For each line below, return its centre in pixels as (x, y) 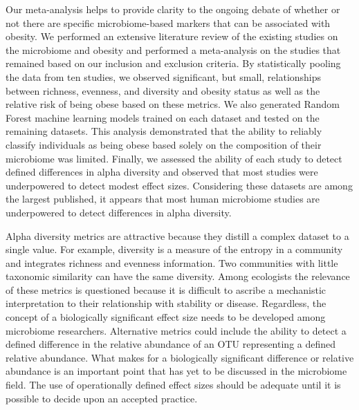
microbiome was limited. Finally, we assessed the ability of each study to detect (174, 158)
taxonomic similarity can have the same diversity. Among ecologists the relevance (178, 276)
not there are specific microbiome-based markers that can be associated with (168, 22)
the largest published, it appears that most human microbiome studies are (163, 199)
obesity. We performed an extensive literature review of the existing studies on (172, 36)
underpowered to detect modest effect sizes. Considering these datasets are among (179, 185)
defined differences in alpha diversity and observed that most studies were (162, 172)
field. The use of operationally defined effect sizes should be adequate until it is (173, 385)
